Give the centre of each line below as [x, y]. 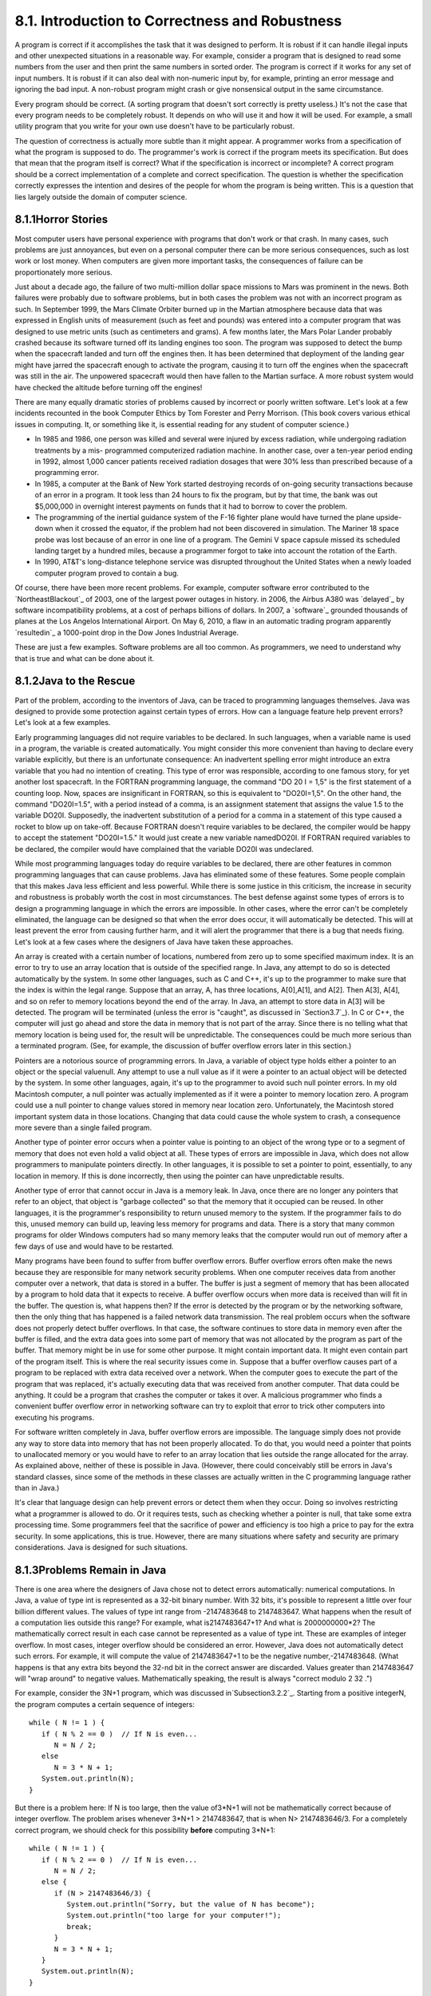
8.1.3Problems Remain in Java [91, 1570]
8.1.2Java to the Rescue [75, 681]
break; [79, 1927]
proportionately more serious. [64, 272]
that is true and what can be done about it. [85, 658]
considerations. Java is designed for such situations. [101, 1547]
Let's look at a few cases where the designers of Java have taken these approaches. [154, 941]
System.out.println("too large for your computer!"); [174, 1915]
